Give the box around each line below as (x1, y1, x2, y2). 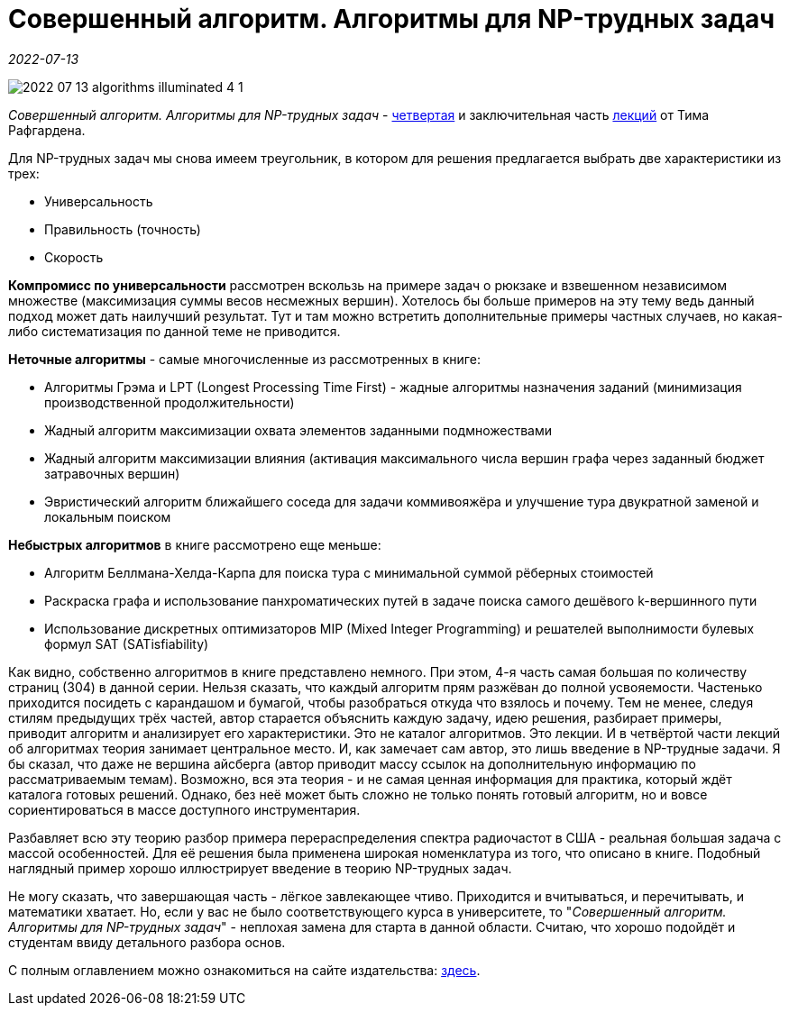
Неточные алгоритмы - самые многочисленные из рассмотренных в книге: (8, 351, 481, 367)
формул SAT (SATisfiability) (44, 635, 209, 652)
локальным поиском (44, 508, 171, 525)
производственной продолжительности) (44, 394, 295, 410)
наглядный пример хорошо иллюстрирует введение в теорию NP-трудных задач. (8, 860, 512, 876)
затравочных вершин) (44, 465, 180, 481)
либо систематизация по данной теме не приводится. (8, 323, 341, 339)
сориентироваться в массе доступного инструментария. (8, 801, 361, 817)
